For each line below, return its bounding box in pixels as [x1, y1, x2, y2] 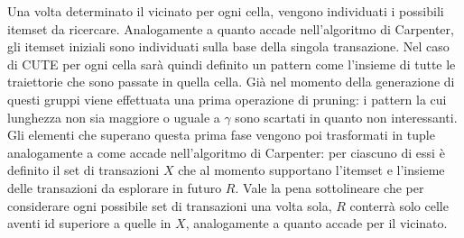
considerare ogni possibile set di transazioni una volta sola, [7, 196, 332, 215]
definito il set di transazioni [7, 160, 160, 179]
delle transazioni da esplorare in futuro [7, 178, 222, 197]
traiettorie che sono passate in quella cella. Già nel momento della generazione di [7, 72, 455, 91]
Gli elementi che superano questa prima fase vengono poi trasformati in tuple [7, 125, 435, 144]
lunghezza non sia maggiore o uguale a [7, 107, 220, 126]
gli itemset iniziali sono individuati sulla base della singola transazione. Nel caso [7, 37, 450, 56]
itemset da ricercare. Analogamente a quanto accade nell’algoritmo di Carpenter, [7, 19, 454, 38]
